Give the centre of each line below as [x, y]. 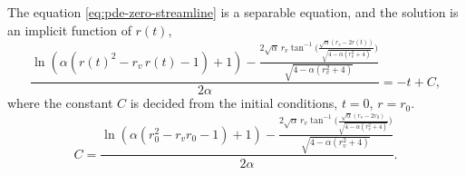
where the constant [60, 103]
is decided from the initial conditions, [234, 103]
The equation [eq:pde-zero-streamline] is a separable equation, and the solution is [233, 12]
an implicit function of [69, 29]
